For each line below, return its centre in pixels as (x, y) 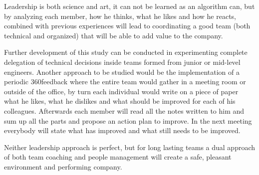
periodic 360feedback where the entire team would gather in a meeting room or (125, 82)
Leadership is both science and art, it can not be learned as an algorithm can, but (129, 6)
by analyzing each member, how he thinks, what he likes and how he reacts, (120, 16)
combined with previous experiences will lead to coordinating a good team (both (127, 26)
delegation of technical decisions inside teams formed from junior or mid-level (122, 62)
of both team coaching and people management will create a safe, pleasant (118, 157)
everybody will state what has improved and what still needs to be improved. (122, 130)
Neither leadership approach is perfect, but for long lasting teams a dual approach (130, 147)
